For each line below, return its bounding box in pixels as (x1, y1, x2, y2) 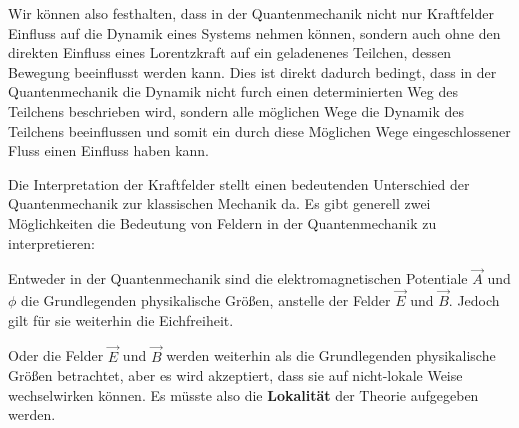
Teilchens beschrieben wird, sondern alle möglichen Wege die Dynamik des (8, 100, 464, 121)
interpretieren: (8, 232, 95, 253)
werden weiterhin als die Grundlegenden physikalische (166, 345, 496, 366)
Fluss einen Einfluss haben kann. (8, 140, 210, 161)
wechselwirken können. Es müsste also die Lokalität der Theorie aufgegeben (8, 384, 479, 405)
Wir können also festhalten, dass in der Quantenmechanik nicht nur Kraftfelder (8, 3, 494, 23)
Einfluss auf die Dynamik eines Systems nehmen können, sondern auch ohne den (8, 22, 501, 43)
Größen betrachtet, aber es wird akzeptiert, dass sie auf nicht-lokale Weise (8, 365, 463, 386)
